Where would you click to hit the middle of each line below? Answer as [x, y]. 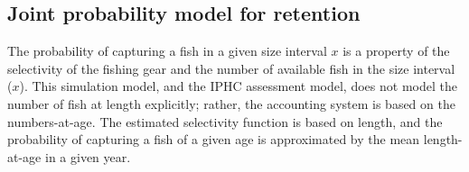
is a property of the [396, 51]
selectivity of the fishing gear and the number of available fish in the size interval [231, 68]
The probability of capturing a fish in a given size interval [167, 51]
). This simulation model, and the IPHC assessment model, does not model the [238, 86]
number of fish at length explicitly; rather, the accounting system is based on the [231, 103]
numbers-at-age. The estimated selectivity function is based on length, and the [225, 121]
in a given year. [88, 156]
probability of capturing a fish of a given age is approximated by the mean [214, 139]
